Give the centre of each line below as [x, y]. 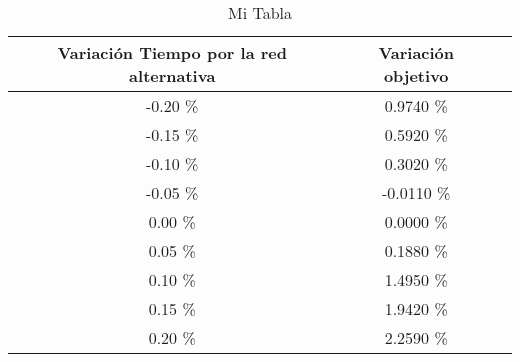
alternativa [172, 75]
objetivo [416, 75]
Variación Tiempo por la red [172, 52]
